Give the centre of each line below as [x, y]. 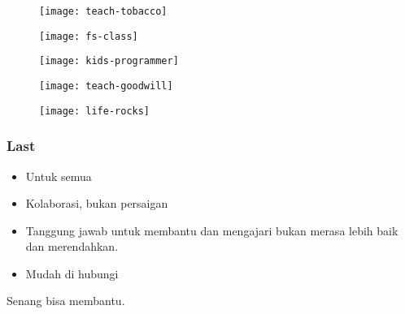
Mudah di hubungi [72, 273]
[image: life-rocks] [95, 111]
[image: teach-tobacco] [103, 11]
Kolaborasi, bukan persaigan [97, 203]
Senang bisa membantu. [66, 301]
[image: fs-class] [89, 36]
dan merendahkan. [72, 246]
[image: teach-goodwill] [106, 86]
